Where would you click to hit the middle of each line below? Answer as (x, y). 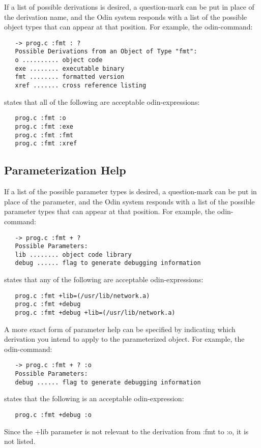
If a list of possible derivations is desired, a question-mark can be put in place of (129, 7)
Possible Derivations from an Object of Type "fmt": (106, 52)
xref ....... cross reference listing (81, 86)
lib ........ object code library (73, 255)
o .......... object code (59, 60)
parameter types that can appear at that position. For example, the (110, 211)
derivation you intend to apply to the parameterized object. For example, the (124, 339)
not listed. (20, 441)
